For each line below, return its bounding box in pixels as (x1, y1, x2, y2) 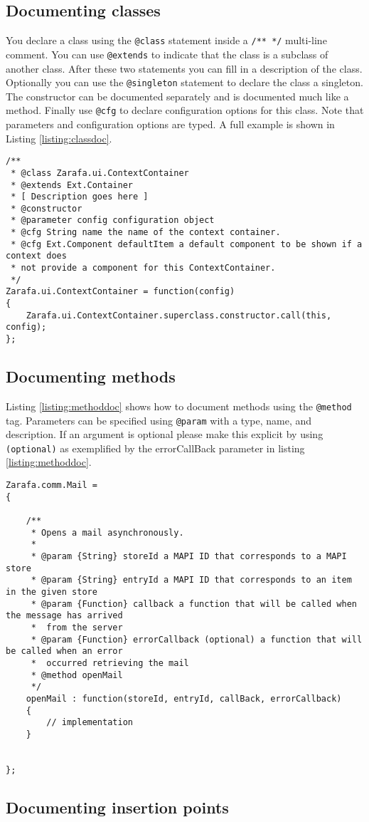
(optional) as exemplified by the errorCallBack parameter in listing (6, 440, 305, 455)
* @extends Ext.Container (11, 180, 133, 190)
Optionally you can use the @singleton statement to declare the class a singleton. (6, 75, 363, 90)
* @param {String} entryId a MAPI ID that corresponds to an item (31, 575, 352, 586)
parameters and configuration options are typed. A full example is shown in (6, 117, 335, 132)
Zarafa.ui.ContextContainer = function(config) (6, 286, 235, 297)
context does (6, 251, 67, 261)
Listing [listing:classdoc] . (6, 130, 112, 145)
